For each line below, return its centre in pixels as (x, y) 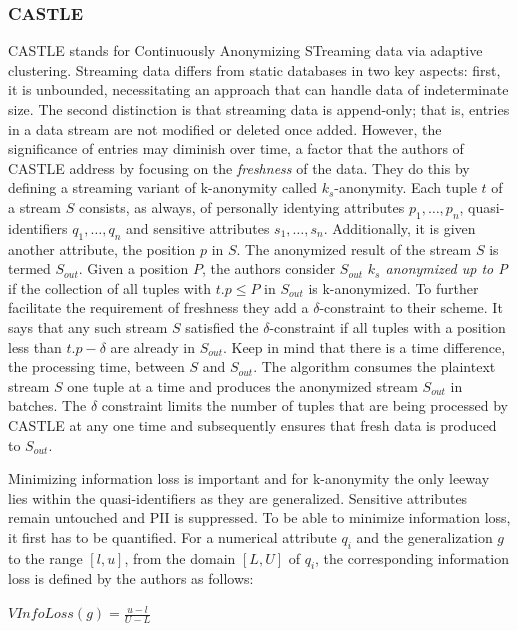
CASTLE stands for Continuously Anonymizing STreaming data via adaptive (245, 50)
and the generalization (424, 536)
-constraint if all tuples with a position (387, 326)
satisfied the (222, 326)
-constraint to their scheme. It (411, 307)
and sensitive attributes (198, 227)
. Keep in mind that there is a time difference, (364, 346)
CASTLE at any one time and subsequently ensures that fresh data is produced (252, 424)
